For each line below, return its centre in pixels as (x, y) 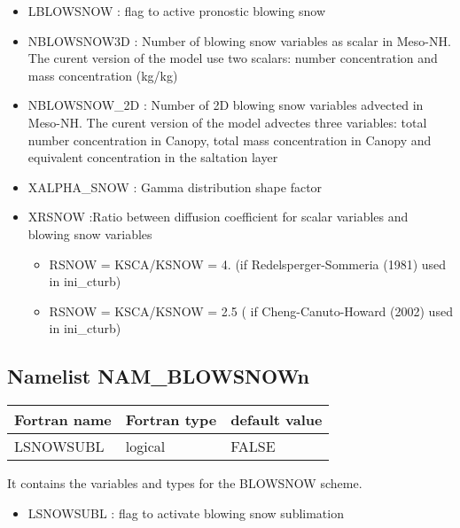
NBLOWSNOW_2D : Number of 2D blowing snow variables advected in (226, 105)
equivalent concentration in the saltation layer (153, 157)
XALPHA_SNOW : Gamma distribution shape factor (175, 186)
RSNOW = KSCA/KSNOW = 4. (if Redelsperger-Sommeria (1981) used (248, 264)
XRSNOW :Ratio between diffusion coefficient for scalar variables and (218, 217)
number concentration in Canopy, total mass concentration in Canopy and (230, 140)
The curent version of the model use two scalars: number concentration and (233, 58)
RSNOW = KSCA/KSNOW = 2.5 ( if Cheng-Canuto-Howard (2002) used (251, 311)
